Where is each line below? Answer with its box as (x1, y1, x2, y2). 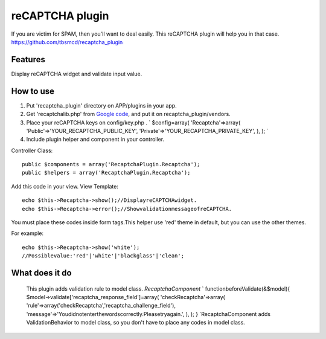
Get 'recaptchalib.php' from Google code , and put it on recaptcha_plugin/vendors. (26, 111, 231, 118)
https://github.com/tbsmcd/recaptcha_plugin (11, 38, 123, 45)
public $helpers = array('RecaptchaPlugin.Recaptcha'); (22, 169, 191, 176)
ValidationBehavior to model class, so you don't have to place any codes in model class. (26, 319, 246, 326)
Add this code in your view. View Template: (11, 182, 119, 190)
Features (11, 54, 45, 65)
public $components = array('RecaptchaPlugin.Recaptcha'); (22, 161, 200, 168)
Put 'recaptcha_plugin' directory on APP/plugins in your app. (26, 102, 177, 109)
